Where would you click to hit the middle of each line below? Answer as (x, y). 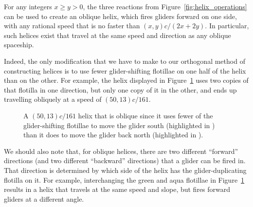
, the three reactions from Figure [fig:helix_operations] (165, 6)
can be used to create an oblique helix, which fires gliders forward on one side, (120, 16)
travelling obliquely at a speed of (53, 99)
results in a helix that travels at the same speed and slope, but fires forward (117, 189)
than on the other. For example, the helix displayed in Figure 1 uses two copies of (126, 80)
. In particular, (227, 26)
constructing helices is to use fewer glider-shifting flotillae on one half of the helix (125, 70)
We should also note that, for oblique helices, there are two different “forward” (121, 151)
